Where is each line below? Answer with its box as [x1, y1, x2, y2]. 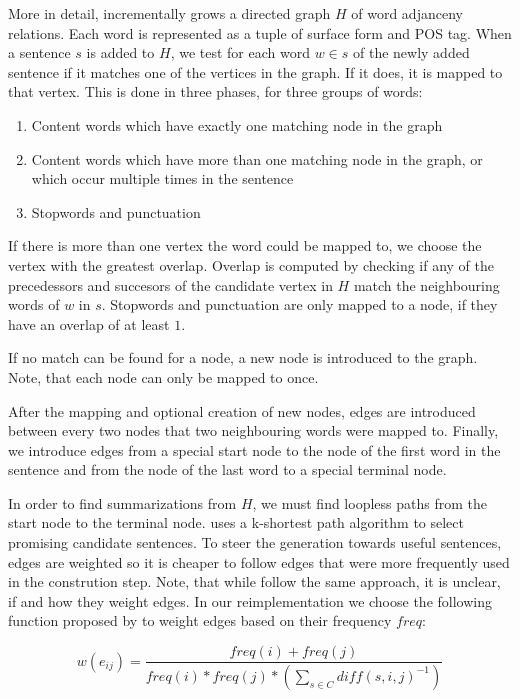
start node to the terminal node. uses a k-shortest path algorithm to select [8, 512, 464, 533]
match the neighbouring [353, 274, 500, 295]
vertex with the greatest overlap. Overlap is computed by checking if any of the [8, 254, 495, 275]
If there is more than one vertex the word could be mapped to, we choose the [8, 235, 482, 256]
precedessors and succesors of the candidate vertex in [8, 274, 333, 295]
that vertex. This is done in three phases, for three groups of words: [8, 81, 423, 102]
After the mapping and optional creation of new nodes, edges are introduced [8, 400, 476, 421]
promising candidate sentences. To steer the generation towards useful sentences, [8, 532, 502, 553]
